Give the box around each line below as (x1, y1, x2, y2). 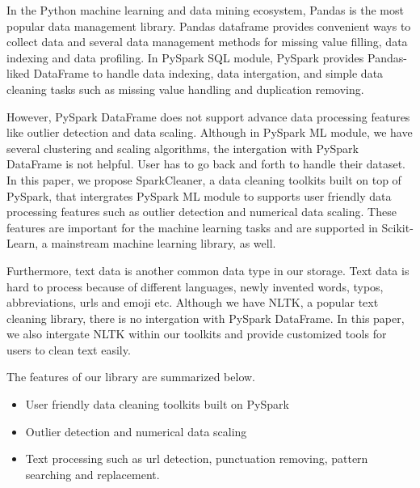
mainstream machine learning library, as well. (51, 235, 276, 252)
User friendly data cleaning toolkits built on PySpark (25, 396, 289, 413)
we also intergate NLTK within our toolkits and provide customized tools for (6, 325, 387, 342)
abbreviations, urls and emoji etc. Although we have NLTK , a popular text (6, 294, 379, 311)
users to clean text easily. (6, 341, 131, 358)
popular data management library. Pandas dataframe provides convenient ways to (6, 17, 411, 34)
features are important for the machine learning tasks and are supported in (6, 219, 378, 236)
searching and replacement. (25, 465, 160, 482)
